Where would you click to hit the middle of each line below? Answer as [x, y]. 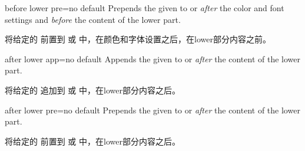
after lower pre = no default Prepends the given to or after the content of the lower [152, 110]
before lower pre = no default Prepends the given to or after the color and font [145, 8]
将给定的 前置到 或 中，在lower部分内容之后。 [92, 141]
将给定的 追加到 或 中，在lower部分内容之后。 [92, 90]
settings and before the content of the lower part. [93, 19]
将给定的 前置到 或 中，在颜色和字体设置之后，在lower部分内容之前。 [138, 39]
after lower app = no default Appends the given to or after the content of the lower [152, 58]
